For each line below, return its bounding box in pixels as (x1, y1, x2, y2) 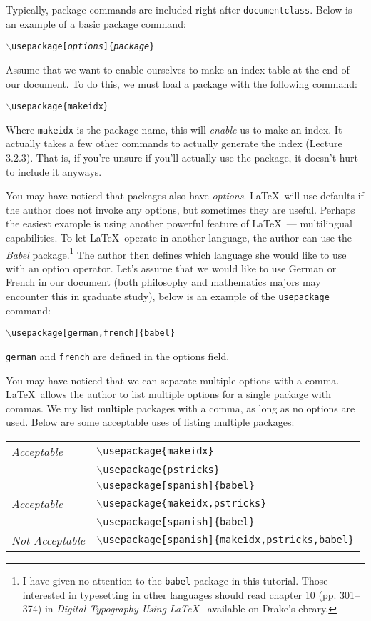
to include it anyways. (6, 164, 102, 179)
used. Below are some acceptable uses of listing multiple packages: (6, 414, 295, 429)
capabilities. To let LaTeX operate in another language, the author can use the (6, 229, 352, 244)
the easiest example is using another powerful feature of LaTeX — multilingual (6, 216, 352, 231)
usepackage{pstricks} (103, 463, 220, 475)
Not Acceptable (11, 531, 86, 548)
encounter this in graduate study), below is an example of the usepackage (6, 289, 330, 303)
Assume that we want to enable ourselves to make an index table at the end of (6, 61, 350, 76)
